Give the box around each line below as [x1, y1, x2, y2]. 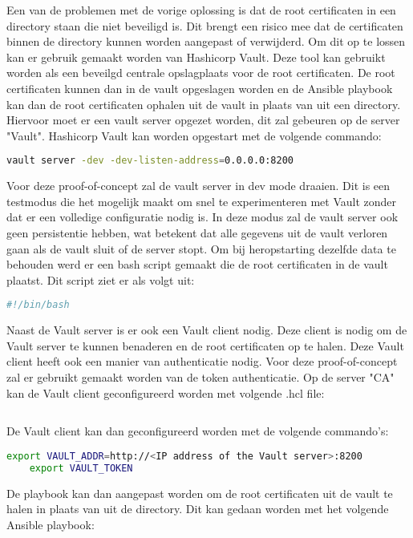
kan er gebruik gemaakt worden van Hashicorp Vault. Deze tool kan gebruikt [6, 48, 386, 65]
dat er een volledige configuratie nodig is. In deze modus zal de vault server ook [6, 208, 399, 225]
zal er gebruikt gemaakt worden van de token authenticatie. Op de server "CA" [6, 369, 395, 386]
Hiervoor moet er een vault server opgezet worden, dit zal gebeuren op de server [6, 111, 400, 128]
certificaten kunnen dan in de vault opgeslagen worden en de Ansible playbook [6, 79, 393, 96]
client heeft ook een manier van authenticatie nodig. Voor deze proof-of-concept [6, 353, 398, 370]
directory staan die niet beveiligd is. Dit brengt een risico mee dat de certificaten [6, 17, 403, 34]
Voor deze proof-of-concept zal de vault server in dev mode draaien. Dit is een [6, 177, 391, 194]
